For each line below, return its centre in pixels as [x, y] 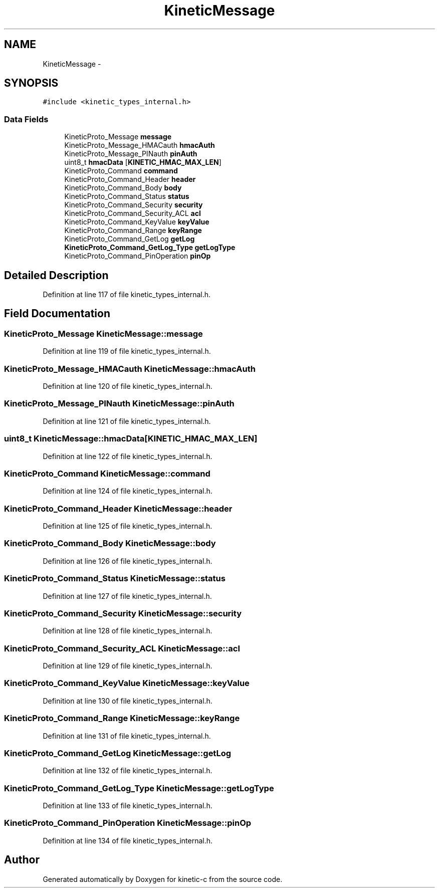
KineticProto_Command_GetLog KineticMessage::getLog [118, 753]
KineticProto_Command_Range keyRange [133, 231]
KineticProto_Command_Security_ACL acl [133, 213]
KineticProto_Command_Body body [123, 188]
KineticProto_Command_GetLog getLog [130, 239]
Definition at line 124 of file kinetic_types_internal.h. [128, 491]
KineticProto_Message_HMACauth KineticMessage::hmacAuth [130, 369]
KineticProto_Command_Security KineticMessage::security [123, 613]
